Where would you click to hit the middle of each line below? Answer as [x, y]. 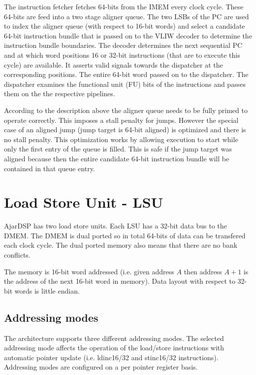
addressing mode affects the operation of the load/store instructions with [114, 348]
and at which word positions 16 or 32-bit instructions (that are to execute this [122, 55]
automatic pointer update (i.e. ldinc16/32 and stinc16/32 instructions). [111, 357]
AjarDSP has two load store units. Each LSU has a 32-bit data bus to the [115, 226]
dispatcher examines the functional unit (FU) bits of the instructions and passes [125, 84]
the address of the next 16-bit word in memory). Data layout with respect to [120, 281]
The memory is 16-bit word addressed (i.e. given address [89, 271]
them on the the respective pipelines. [60, 94]
